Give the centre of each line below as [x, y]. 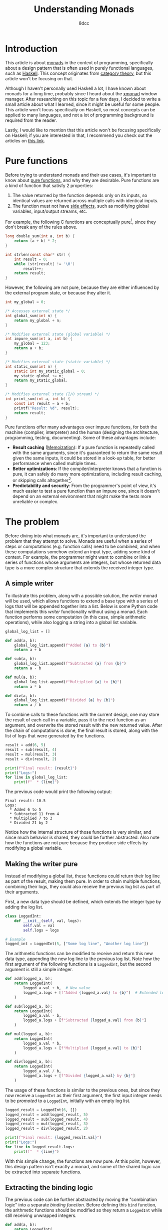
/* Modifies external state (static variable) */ [58, 362]
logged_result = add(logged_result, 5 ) [47, 1115]
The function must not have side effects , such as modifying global [80, 206]
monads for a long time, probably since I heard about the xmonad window [81, 93]
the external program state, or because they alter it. [58, 293]
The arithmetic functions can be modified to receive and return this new [79, 954]
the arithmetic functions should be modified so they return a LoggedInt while [84, 1210]
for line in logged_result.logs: [40, 1147]
